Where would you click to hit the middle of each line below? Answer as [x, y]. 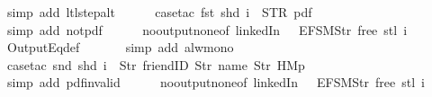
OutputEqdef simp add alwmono [120, 47]
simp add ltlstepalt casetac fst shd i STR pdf [159, 12]
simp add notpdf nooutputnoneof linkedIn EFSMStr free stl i [207, 29]
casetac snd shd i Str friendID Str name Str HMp [156, 64]
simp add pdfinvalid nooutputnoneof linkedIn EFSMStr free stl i [216, 82]
